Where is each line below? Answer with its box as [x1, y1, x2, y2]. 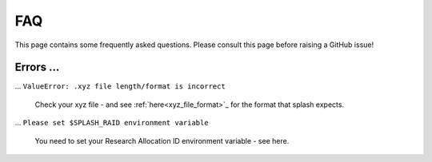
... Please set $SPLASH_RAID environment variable [14, 118, 209, 128]
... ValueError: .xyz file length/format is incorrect [14, 81, 226, 91]
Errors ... [14, 61, 60, 74]
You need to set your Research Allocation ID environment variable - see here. [34, 136, 290, 145]
